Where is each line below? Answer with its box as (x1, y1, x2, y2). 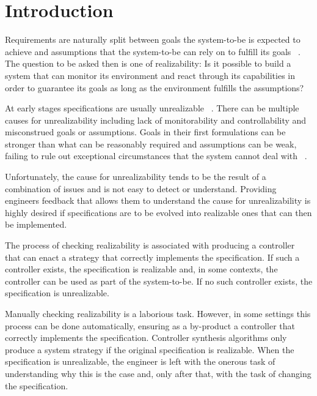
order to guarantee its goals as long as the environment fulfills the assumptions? (5, 81, 304, 94)
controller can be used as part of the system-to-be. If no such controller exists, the (5, 274, 313, 287)
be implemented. (5, 218, 67, 231)
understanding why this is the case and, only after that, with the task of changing (5, 367, 312, 379)
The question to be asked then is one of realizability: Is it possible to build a (5, 57, 291, 70)
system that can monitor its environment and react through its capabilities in (5, 69, 295, 81)
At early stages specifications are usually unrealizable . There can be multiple (5, 102, 299, 114)
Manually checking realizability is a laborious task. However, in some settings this (5, 307, 311, 319)
